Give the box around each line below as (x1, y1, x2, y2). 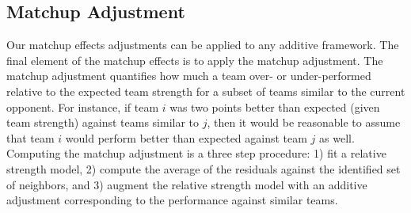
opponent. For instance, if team (6, 98, 159, 115)
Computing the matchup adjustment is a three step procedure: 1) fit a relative (6, 145, 386, 162)
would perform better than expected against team (65, 129, 307, 146)
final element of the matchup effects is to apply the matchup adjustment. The (6, 51, 383, 68)
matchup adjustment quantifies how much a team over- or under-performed (6, 67, 371, 84)
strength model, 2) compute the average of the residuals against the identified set (6, 160, 401, 177)
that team (6, 129, 55, 146)
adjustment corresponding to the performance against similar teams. (6, 192, 338, 208)
